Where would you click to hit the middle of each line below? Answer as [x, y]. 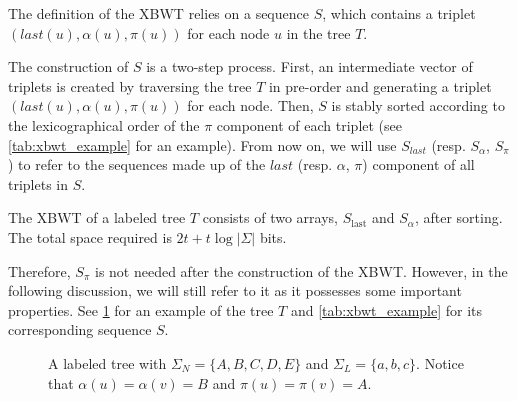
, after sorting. [458, 217]
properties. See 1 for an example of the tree [141, 309]
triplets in [38, 183]
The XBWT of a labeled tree [97, 217]
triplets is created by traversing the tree [130, 85]
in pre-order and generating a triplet [380, 85]
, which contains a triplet [399, 13]
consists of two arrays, [270, 217]
